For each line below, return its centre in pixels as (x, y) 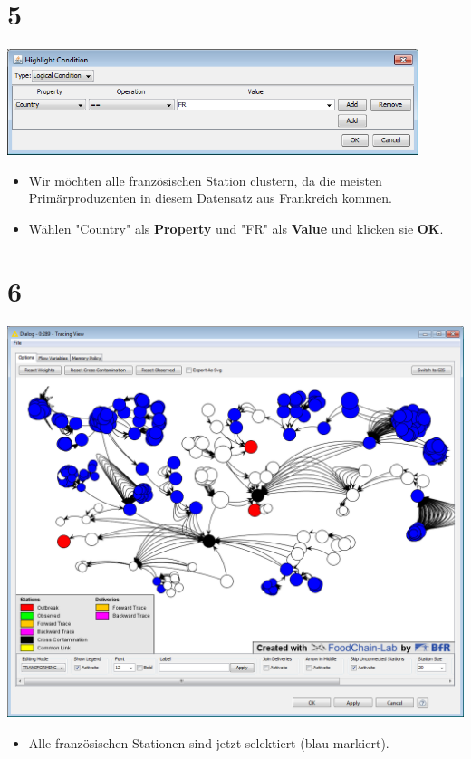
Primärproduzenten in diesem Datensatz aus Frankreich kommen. (210, 198)
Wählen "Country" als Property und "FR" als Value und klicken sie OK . (236, 229)
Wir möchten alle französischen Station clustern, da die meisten (205, 180)
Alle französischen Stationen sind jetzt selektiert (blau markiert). (209, 742)
